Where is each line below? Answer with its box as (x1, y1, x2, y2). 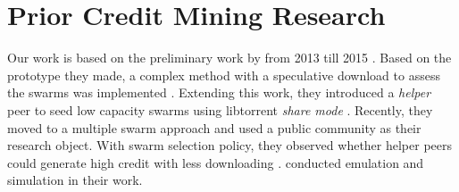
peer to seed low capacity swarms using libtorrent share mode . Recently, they (7, 100, 433, 119)
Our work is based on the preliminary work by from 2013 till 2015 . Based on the (7, 48, 452, 67)
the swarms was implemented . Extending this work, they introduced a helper (7, 83, 431, 102)
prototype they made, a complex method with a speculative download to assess (7, 65, 440, 84)
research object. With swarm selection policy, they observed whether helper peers (7, 136, 453, 154)
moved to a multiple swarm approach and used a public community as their (7, 118, 421, 137)
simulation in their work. (7, 171, 143, 189)
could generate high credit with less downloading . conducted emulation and (7, 153, 424, 171)
